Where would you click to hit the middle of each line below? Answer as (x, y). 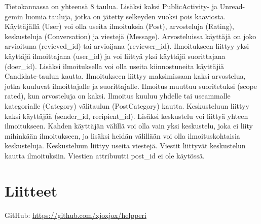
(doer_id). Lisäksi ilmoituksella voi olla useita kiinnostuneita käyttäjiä (115, 66)
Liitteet (31, 190)
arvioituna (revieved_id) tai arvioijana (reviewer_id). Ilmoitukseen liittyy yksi (127, 46)
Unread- (232, 6)
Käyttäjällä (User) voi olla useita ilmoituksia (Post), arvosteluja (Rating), (119, 26)
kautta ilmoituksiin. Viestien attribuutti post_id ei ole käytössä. (105, 155)
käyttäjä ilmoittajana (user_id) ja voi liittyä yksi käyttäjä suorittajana (115, 56)
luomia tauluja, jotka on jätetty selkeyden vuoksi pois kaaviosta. (126, 16)
